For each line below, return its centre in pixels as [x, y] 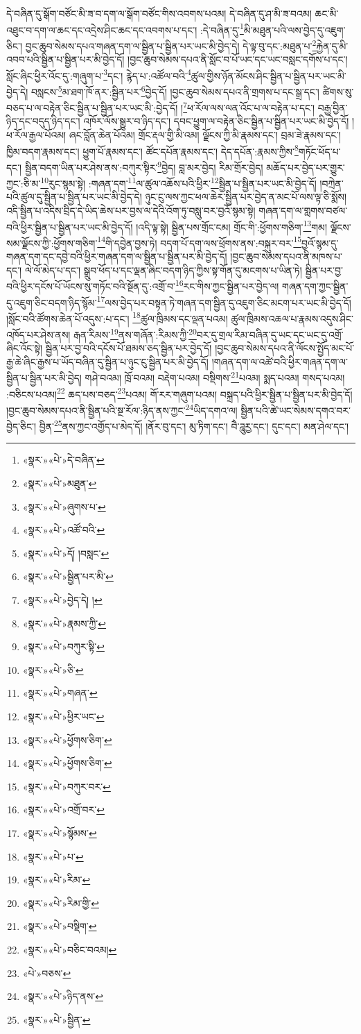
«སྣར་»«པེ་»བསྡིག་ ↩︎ [60, 926]
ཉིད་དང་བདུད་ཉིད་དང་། [43, 121]
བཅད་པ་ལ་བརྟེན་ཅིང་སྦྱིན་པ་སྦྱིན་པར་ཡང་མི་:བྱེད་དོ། [92, 107]
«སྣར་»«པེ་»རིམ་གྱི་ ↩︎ [61, 902]
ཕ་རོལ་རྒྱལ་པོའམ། [36, 135]
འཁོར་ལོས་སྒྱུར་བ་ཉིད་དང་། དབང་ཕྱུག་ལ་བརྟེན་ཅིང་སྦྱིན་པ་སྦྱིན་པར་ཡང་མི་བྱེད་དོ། [216, 121]
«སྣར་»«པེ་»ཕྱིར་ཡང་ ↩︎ [63, 716]
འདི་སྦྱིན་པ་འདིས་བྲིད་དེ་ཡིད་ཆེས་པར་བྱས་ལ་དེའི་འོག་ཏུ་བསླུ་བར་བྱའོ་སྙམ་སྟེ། [131, 210]
